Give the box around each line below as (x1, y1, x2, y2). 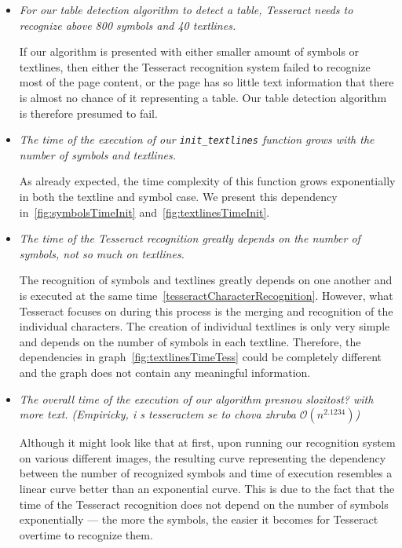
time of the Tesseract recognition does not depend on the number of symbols (19, 495, 389, 512)
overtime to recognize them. (19, 526, 153, 543)
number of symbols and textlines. (19, 146, 177, 163)
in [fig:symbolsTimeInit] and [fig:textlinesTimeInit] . (19, 203, 270, 220)
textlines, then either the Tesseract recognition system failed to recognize (19, 58, 371, 75)
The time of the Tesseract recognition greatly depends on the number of (19, 230, 360, 247)
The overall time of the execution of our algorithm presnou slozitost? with (19, 390, 374, 407)
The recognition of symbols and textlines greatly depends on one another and (19, 272, 393, 288)
